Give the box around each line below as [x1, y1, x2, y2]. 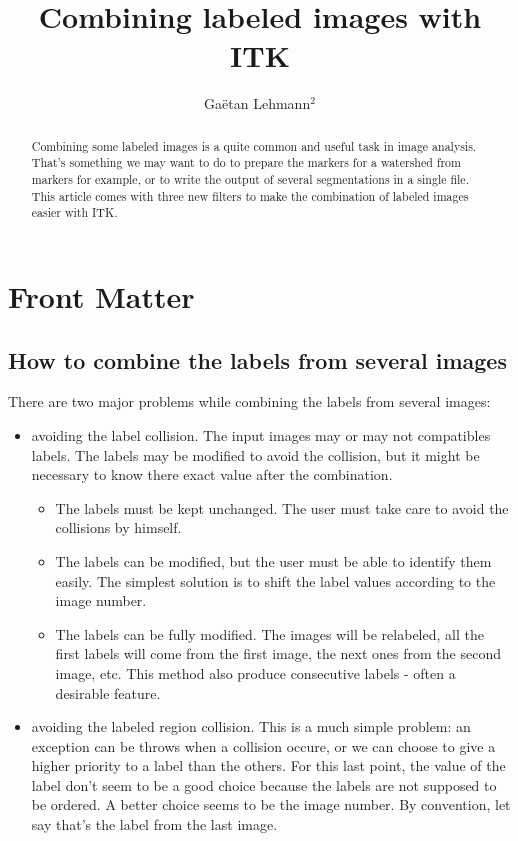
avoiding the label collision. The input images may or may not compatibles [31, 424, 491, 445]
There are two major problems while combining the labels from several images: [8, 391, 491, 412]
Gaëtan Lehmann [204, 93, 311, 114]
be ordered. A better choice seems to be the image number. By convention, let [31, 794, 511, 815]
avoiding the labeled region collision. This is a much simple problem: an [31, 716, 471, 737]
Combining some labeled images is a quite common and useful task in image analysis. [31, 137, 477, 154]
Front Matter [8, 275, 195, 316]
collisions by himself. [55, 517, 182, 538]
